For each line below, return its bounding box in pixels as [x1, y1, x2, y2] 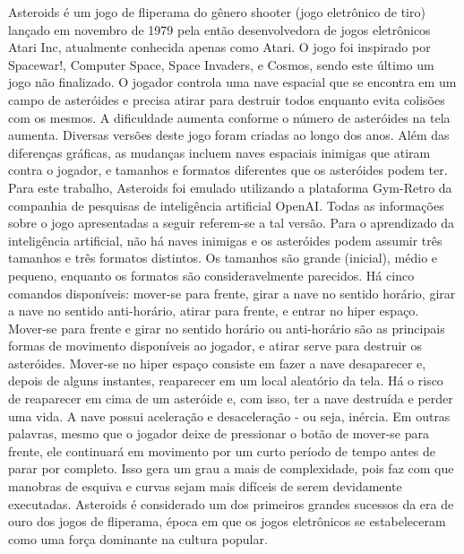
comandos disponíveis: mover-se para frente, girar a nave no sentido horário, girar [8, 283, 456, 302]
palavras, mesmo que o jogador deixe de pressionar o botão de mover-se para [8, 424, 429, 443]
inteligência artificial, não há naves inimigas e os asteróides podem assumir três [8, 230, 443, 249]
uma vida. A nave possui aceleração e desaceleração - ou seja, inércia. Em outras [8, 406, 451, 425]
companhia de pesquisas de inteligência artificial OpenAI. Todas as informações [8, 195, 444, 214]
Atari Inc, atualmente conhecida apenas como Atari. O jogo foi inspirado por [8, 38, 431, 56]
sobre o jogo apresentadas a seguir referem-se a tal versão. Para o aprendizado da [8, 213, 454, 232]
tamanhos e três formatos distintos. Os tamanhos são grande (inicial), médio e [8, 248, 438, 267]
